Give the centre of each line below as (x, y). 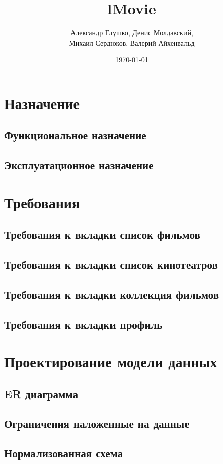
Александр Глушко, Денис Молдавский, (132, 33)
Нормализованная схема (64, 453)
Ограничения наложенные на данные (97, 423)
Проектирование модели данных (111, 361)
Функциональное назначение (75, 135)
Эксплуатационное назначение (79, 165)
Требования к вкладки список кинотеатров (111, 264)
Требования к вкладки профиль (83, 324)
